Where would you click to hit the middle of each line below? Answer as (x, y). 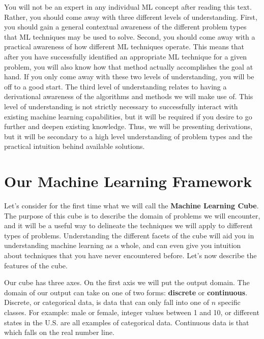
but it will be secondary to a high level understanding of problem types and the (128, 136)
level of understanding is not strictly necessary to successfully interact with (121, 106)
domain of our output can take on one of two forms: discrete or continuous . (126, 292)
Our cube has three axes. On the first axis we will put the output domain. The (127, 282)
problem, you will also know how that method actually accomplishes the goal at (129, 66)
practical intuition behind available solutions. (75, 146)
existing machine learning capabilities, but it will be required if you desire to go (128, 116)
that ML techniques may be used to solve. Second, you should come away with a (130, 36)
